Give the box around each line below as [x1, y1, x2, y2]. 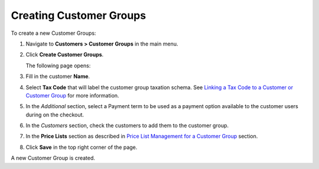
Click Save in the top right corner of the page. [25, 144, 138, 151]
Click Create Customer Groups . [25, 51, 104, 58]
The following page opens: [25, 62, 91, 69]
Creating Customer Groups [11, 9, 147, 22]
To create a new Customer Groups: [11, 30, 96, 37]
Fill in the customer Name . [25, 73, 90, 80]
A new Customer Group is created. [11, 154, 96, 162]
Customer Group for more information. [25, 92, 119, 99]
